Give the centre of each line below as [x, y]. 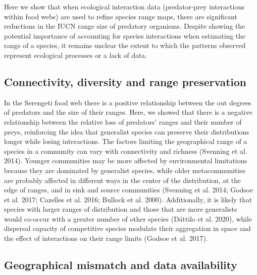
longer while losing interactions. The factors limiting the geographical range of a [126, 141]
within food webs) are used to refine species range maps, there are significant [121, 16]
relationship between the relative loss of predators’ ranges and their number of [123, 121]
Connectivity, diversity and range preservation [125, 81]
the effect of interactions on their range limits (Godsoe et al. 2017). [106, 238]
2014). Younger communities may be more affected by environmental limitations [126, 160]
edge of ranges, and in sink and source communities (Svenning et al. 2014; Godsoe [128, 190]
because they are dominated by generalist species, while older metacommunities [125, 170]
